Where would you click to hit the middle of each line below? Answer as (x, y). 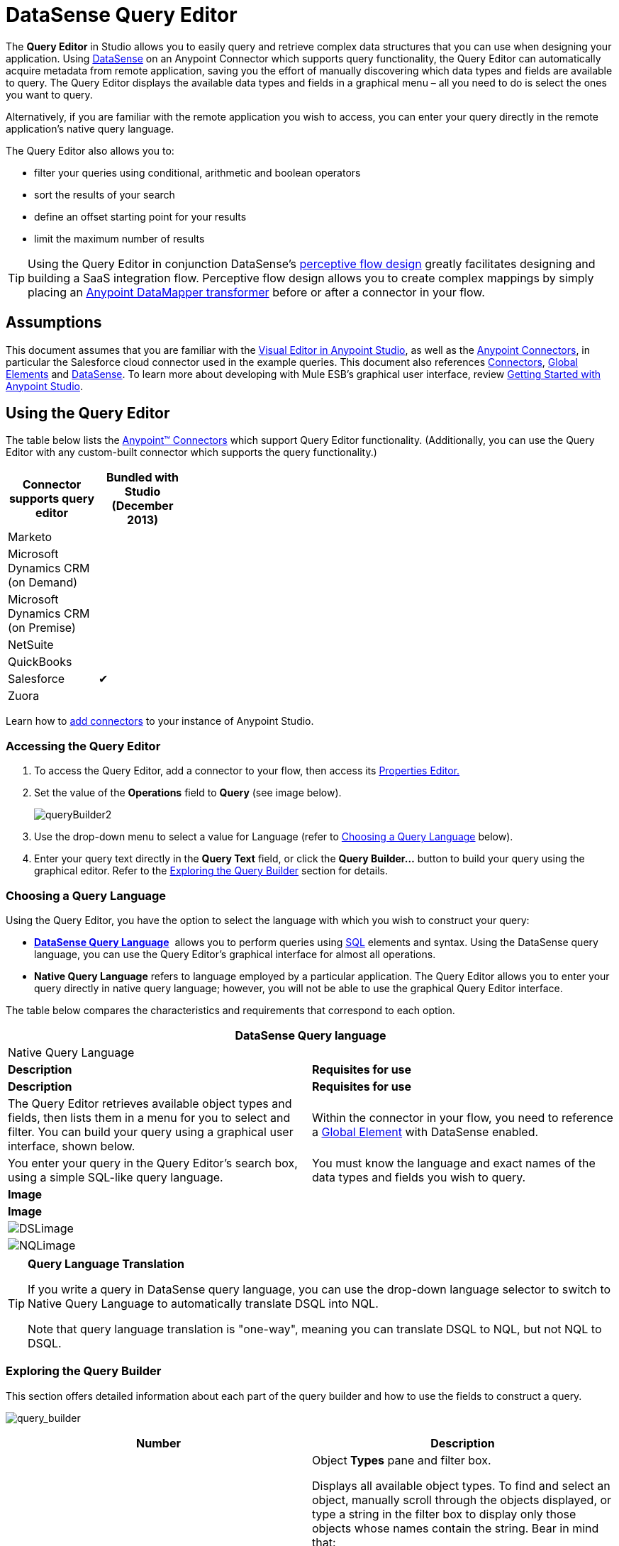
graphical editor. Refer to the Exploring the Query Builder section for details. (211, 871)
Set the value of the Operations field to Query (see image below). (188, 793)
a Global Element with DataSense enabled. (425, 1131)
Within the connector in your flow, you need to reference (463, 1117)
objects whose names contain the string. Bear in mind (456, 1528)
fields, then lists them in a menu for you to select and (149, 1117)
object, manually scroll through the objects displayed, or (462, 1500)
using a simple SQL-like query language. (116, 1177)
